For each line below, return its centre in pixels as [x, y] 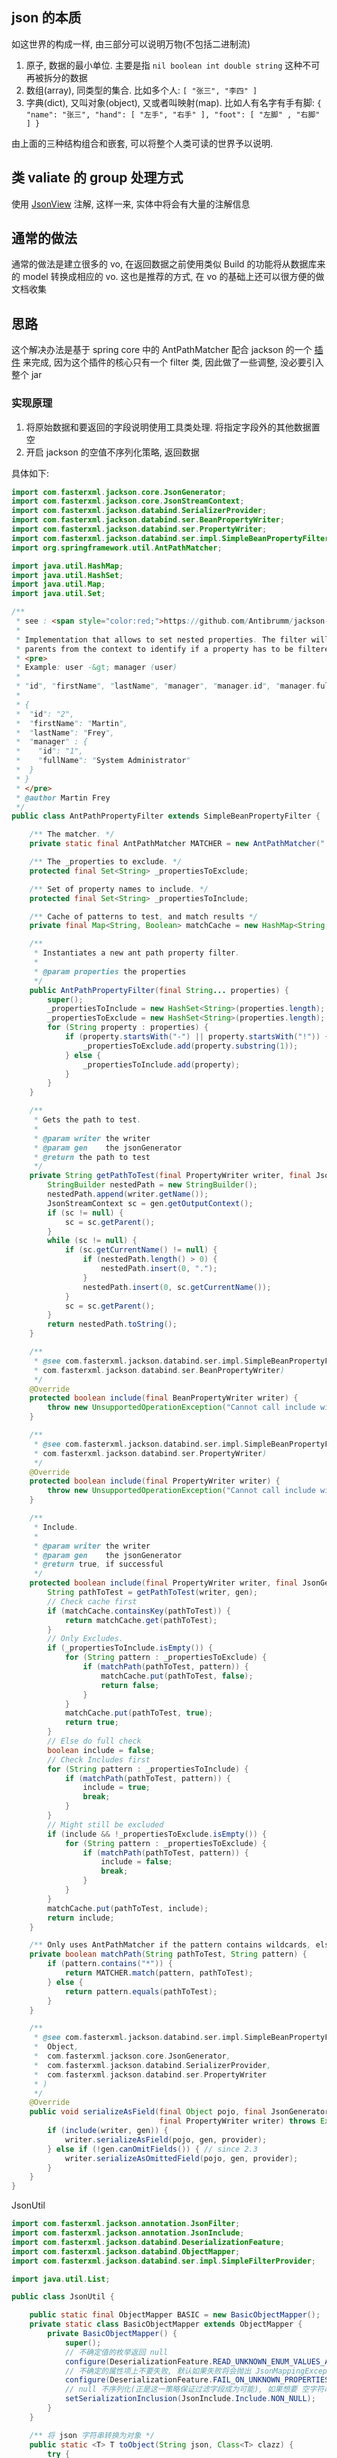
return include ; [81, 1918]
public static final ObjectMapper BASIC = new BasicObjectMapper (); [175, 2315]
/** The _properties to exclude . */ [106, 862]
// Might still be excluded [105, 1824]
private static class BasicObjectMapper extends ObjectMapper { [166, 2324]
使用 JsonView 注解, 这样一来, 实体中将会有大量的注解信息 [131, 204]
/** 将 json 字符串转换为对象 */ [92, 2435]
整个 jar [27, 375]
